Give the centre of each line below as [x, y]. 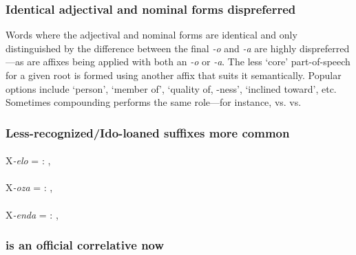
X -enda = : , [32, 214]
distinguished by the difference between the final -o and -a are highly [151, 48]
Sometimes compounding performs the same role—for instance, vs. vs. [154, 102]
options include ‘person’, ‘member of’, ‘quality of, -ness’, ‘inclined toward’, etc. [171, 88]
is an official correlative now [85, 245]
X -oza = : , [29, 187]
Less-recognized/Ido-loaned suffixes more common [148, 132]
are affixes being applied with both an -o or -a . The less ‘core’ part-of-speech [189, 62]
